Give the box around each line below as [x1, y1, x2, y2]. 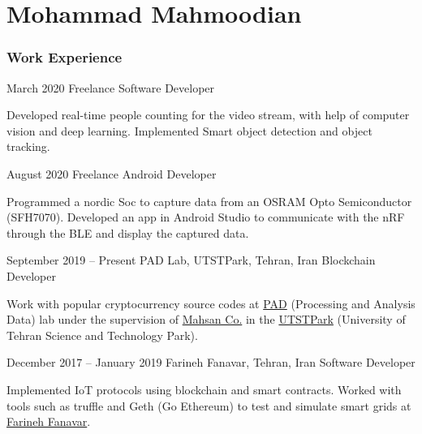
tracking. [6, 138, 50, 155]
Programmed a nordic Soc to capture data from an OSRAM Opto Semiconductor [6, 192, 412, 209]
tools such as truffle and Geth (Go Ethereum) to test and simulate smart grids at [6, 397, 411, 414]
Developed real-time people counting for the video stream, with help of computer [6, 106, 410, 123]
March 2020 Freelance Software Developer [6, 79, 215, 96]
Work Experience [6, 47, 123, 67]
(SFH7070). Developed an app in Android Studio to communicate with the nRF [6, 208, 405, 226]
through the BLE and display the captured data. [6, 224, 249, 241]
